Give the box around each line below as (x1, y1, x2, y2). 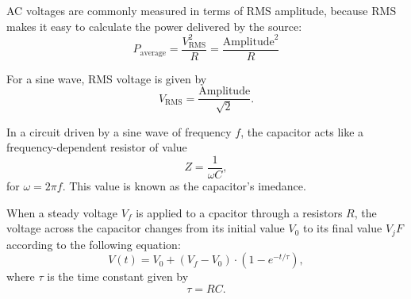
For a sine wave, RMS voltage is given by (6, 70, 207, 86)
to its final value (302, 220, 382, 236)
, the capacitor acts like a (240, 123, 364, 140)
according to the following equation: (6, 236, 181, 252)
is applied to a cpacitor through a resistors (136, 204, 343, 220)
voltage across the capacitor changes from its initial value (6, 220, 285, 236)
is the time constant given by (47, 268, 189, 285)
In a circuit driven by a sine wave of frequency (6, 123, 232, 140)
